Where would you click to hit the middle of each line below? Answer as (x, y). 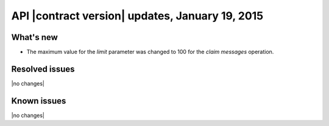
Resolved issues (43, 69)
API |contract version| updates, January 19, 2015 (137, 16)
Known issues (39, 101)
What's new (34, 37)
